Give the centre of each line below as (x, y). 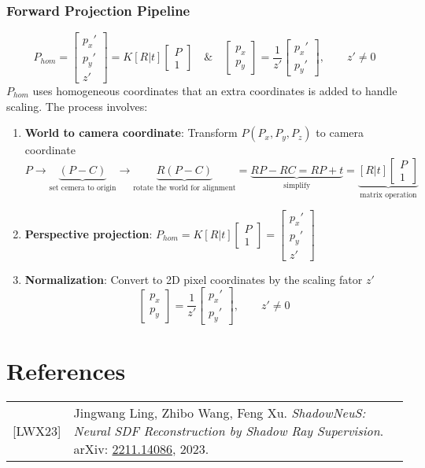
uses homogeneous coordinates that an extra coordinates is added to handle (215, 90)
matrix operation (388, 195)
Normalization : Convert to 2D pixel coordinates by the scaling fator (194, 279)
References (66, 371)
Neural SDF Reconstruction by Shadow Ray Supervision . (229, 431)
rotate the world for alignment (185, 188)
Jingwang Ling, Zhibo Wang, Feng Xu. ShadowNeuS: (220, 413)
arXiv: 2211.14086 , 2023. (141, 449)
